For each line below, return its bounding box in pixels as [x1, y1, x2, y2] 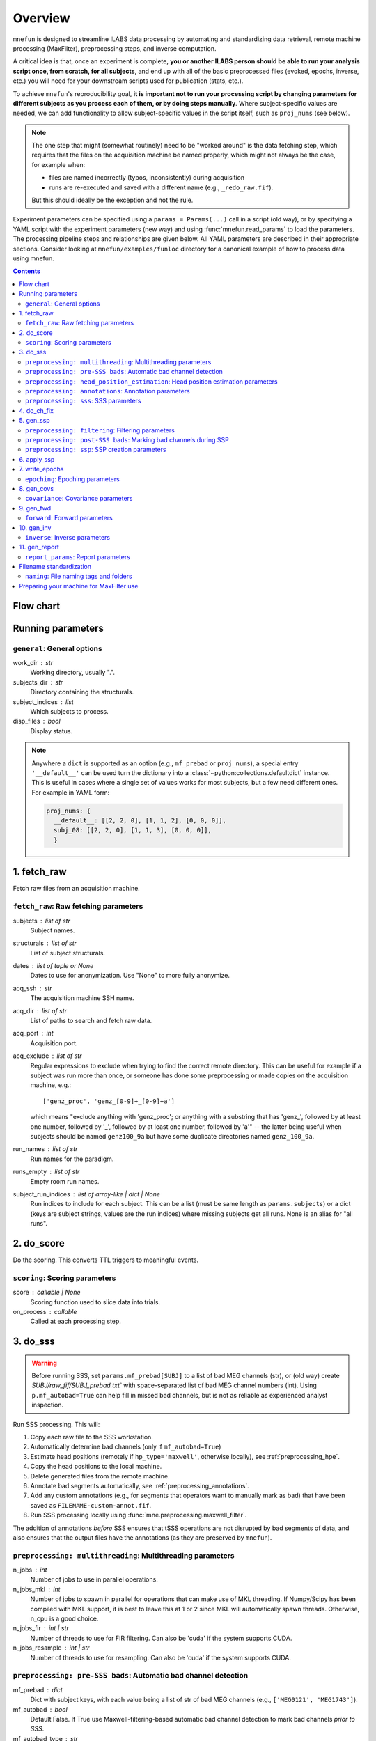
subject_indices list [13, 697, 75, 706]
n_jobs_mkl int [13, 1585, 61, 1593]
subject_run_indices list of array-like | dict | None [13, 1189, 160, 1198]
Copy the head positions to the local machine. [30, 1462, 162, 1471]
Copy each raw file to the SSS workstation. [30, 1433, 153, 1442]
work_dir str [13, 659, 54, 667]
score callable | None [13, 1288, 81, 1297]
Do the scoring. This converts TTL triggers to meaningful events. [13, 1256, 198, 1264]
